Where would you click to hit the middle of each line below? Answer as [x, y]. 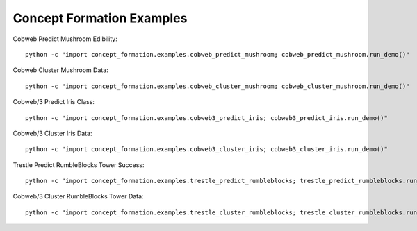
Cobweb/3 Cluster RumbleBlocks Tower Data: [78, 196]
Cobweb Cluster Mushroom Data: [61, 70]
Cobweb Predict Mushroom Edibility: [65, 39]
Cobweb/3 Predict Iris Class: [54, 102]
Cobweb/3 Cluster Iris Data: [52, 133]
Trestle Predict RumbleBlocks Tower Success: [79, 165]
